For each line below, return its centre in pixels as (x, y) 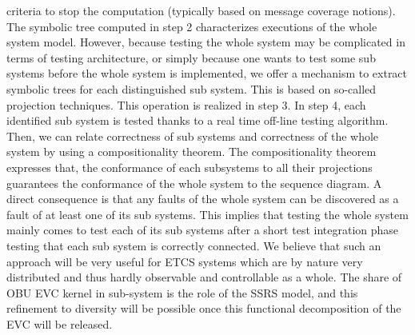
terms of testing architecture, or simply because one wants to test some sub (191, 57)
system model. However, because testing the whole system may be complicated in (206, 42)
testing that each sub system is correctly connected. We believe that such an (194, 245)
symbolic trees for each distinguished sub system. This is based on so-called (192, 88)
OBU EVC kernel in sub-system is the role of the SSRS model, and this (182, 292)
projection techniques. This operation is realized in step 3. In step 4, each (186, 104)
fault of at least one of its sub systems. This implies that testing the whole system (207, 214)
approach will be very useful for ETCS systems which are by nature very (185, 261)
